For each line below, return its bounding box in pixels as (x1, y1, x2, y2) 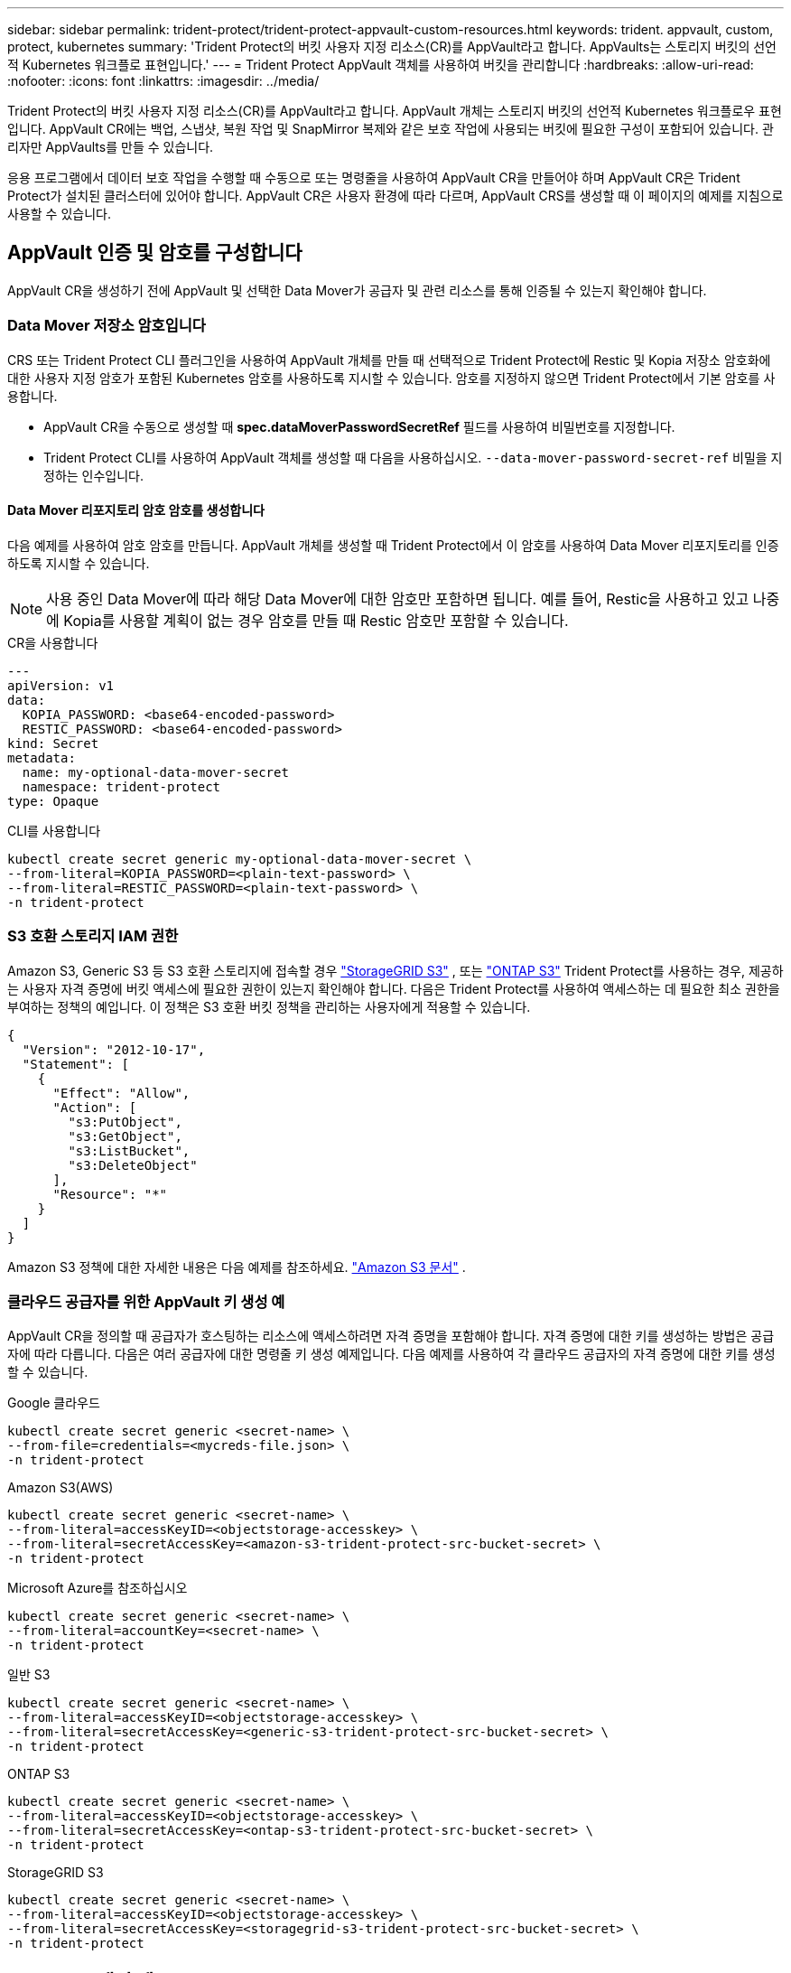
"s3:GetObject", (68, 1128, 182, 1144)
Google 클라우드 (7, 1395, 100, 1411)
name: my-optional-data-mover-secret (22, 764, 289, 780)
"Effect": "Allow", (52, 1085, 191, 1100)
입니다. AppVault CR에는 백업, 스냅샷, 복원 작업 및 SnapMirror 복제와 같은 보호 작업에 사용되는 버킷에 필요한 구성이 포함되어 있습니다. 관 (7, 121, 774, 136)
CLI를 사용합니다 (7, 822, 101, 838)
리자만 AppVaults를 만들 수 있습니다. (7, 139, 214, 154)
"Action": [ (52, 1099, 137, 1115)
